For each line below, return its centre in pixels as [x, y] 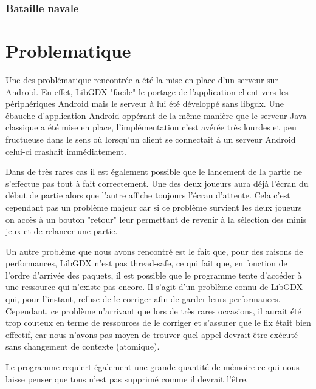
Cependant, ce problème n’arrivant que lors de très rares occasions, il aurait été [153, 310]
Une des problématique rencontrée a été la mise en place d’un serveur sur [142, 79]
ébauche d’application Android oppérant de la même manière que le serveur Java [156, 115]
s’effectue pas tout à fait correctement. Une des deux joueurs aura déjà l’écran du [157, 183]
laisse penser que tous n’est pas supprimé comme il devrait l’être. [127, 378]
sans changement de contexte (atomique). [83, 346]
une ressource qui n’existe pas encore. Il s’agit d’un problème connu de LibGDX [154, 287]
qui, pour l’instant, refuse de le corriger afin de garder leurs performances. [143, 299]
